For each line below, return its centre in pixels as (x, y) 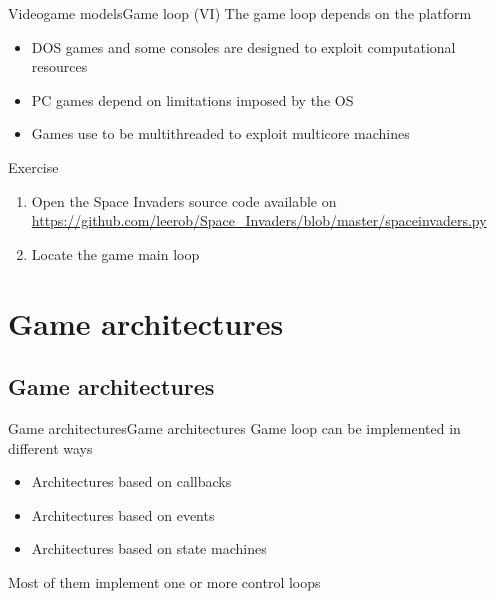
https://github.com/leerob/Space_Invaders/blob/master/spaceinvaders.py (259, 220)
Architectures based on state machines (149, 548)
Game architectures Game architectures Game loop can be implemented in (234, 427)
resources (59, 66)
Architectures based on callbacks (131, 481)
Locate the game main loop (115, 253)
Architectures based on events (123, 514)
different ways (50, 447)
